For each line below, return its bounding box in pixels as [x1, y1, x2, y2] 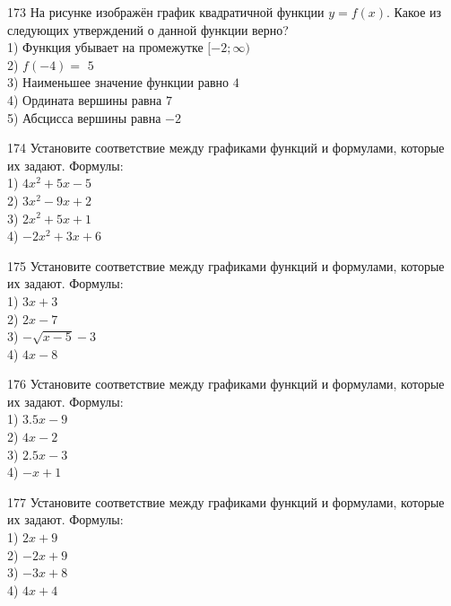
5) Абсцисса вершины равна [7, 108, 161, 127]
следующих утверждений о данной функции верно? [7, 20, 289, 39]
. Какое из [386, 3, 442, 21]
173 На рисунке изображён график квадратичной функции [7, 3, 325, 21]
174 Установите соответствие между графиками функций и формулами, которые [7, 138, 445, 157]
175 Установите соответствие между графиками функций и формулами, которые [7, 256, 445, 275]
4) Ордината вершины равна [7, 90, 162, 109]
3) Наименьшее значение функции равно [7, 73, 230, 92]
